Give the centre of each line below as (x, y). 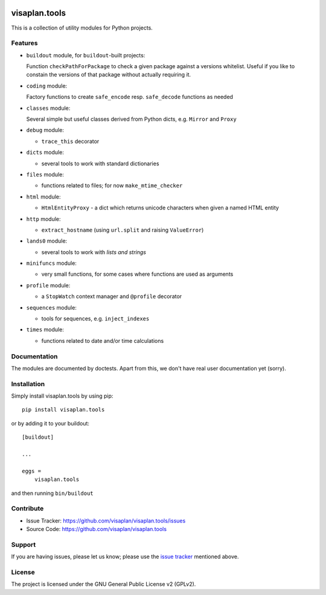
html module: (43, 197)
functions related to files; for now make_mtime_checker (112, 186)
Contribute (27, 509)
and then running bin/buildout (52, 493)
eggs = (32, 471)
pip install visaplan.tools (63, 410)
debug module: (45, 130)
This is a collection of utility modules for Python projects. (82, 28)
